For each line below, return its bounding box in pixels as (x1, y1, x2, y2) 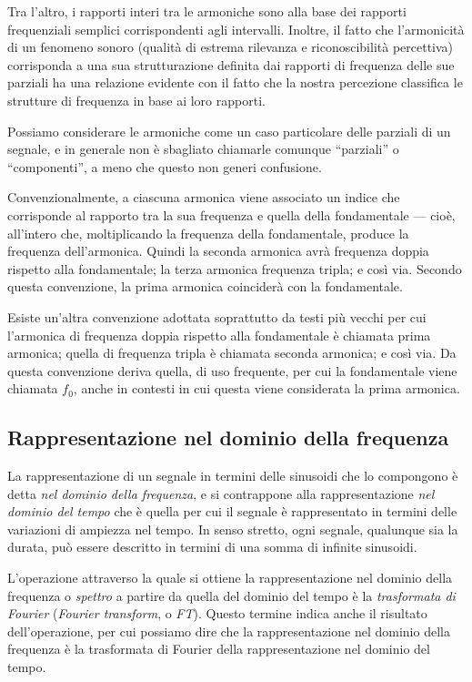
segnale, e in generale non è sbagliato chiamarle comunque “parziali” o (7, 139, 399, 158)
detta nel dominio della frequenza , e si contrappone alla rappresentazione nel (7, 484, 435, 503)
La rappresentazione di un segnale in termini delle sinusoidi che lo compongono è (7, 466, 458, 485)
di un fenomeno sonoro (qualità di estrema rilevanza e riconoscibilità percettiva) (7, 37, 454, 56)
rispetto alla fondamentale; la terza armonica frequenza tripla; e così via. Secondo (7, 259, 462, 278)
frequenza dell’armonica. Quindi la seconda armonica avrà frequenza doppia (7, 241, 429, 260)
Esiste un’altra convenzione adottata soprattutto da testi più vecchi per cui (7, 307, 427, 326)
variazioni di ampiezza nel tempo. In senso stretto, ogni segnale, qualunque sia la (7, 519, 458, 538)
